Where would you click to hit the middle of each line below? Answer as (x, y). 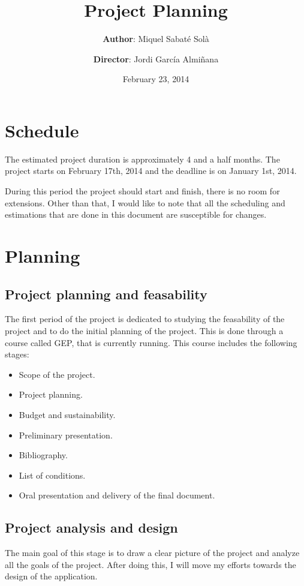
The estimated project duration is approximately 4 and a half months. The (142, 159)
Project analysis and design (91, 528)
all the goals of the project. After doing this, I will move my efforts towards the (151, 564)
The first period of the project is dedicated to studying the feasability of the (145, 319)
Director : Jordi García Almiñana (156, 58)
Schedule (42, 130)
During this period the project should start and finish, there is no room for (142, 191)
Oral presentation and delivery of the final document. (117, 495)
